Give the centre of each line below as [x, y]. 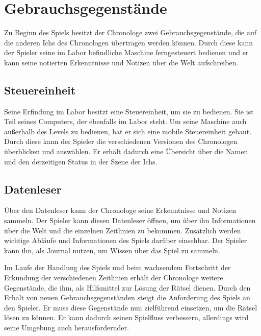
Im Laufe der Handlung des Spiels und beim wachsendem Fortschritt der [118, 267]
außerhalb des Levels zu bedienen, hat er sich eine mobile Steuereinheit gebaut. [128, 131]
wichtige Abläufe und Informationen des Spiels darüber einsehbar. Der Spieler [126, 240]
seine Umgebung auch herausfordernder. [67, 327]
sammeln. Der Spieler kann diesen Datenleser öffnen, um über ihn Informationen [130, 220]
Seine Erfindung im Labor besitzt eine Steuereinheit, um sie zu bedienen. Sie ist [129, 111]
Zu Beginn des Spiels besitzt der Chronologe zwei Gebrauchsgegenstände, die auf [130, 32]
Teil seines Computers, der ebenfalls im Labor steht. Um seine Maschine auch [125, 121]
